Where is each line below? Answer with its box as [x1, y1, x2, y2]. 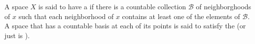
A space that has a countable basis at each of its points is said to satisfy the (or [4, 21, 246, 31]
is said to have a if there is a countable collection [38, 1, 186, 11]
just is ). [4, 30, 30, 40]
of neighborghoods [196, 1, 252, 11]
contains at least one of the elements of [122, 11, 240, 21]
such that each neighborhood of [18, 11, 114, 21]
